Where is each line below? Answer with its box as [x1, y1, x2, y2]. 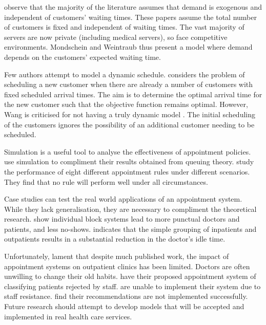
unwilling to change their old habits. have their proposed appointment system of [4, 271, 256, 281]
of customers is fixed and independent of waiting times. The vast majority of [4, 21, 244, 32]
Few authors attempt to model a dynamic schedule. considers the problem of [4, 69, 245, 79]
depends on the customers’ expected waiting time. [4, 51, 161, 62]
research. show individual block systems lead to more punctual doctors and [4, 213, 240, 224]
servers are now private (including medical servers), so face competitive [4, 31, 228, 42]
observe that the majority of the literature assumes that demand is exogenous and [4, 2, 262, 12]
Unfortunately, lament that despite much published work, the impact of [4, 251, 229, 262]
